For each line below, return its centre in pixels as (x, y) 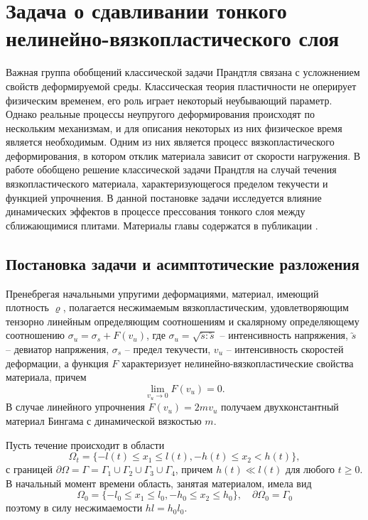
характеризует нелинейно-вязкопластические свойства (238, 363)
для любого (310, 469)
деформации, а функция (57, 363)
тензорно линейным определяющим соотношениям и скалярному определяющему (183, 321)
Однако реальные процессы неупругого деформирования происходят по (160, 114)
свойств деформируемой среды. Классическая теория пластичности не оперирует (181, 86)
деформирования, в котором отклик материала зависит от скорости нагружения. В (183, 155)
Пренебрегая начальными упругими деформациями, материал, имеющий (162, 293)
